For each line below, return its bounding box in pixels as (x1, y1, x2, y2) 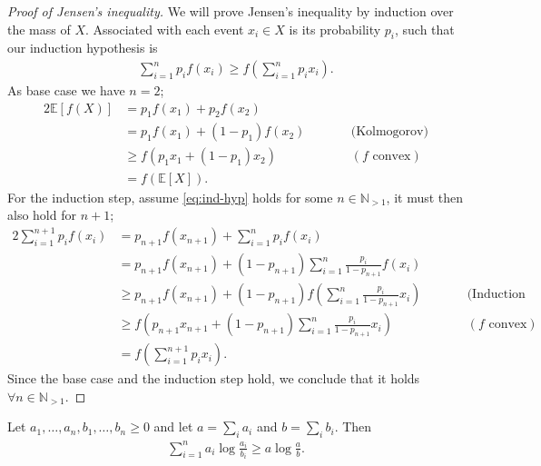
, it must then (386, 187, 464, 206)
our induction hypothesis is (7, 38, 158, 57)
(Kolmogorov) (350, 125, 428, 139)
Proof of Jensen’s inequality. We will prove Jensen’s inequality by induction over (7, 2, 454, 20)
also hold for (7, 205, 76, 224)
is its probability (289, 19, 381, 38)
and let (153, 417, 193, 436)
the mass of (7, 19, 71, 38)
